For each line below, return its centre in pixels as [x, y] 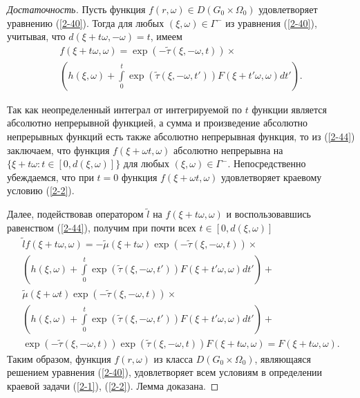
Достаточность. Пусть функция [76, 9]
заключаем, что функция [58, 150]
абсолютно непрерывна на [228, 150]
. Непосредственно [267, 163]
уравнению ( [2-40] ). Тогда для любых [86, 22]
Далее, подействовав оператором [75, 214]
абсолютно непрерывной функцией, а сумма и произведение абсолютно [158, 123]
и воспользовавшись [268, 214]
